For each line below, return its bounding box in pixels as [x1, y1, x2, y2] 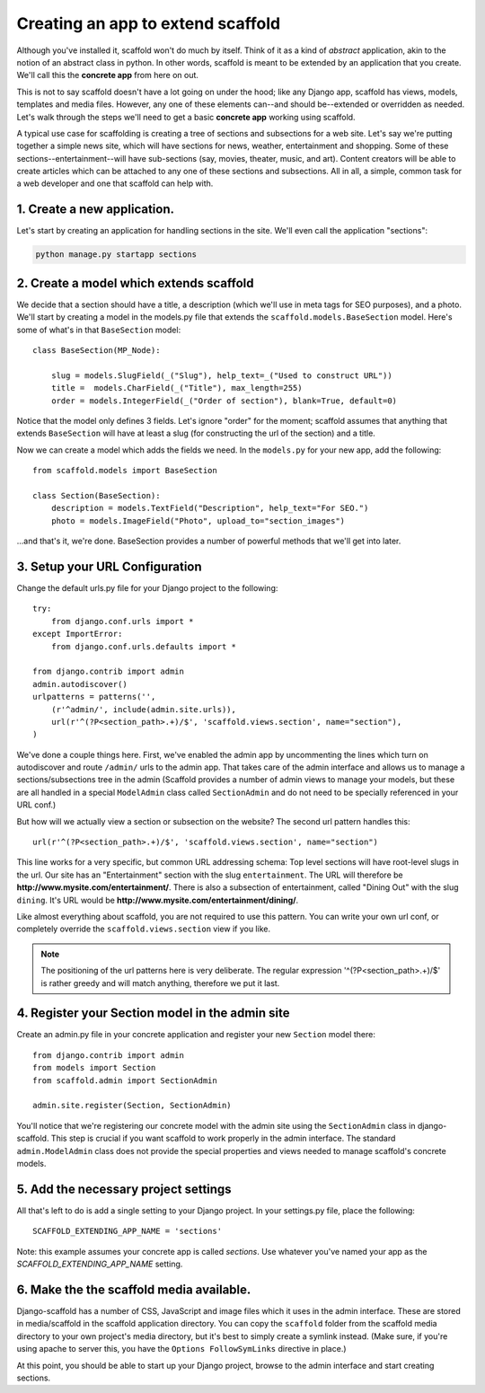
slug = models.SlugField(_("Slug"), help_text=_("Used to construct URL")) [50, 370, 392, 381]
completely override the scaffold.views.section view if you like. [16, 923, 271, 934]
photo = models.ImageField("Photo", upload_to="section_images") [50, 516, 346, 525]
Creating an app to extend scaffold [16, 13, 281, 33]
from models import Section [32, 1062, 156, 1073]
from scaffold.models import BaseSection [32, 465, 217, 476]
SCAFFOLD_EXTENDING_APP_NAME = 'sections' [32, 1226, 223, 1237]
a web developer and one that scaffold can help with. [16, 178, 214, 189]
